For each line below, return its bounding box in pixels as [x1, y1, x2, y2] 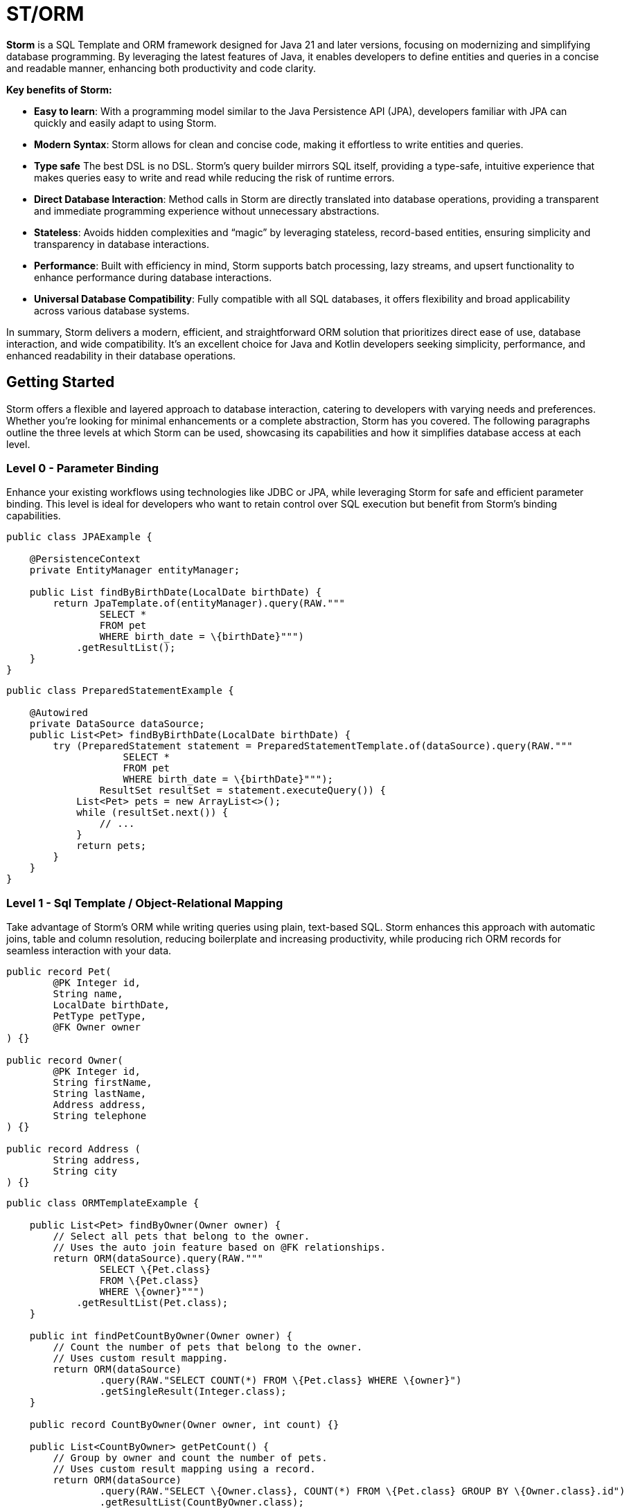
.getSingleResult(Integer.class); [99, 1386, 287, 1398]
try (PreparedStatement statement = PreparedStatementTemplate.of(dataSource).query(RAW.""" [53, 740, 573, 752]
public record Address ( [6, 1143, 141, 1155]
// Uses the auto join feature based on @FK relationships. [53, 1242, 386, 1253]
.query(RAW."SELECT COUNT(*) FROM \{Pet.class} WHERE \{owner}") [99, 1375, 462, 1386]
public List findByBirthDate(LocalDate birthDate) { [29, 587, 322, 598]
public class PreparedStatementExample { [6, 685, 234, 697]
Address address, [53, 1099, 147, 1111]
